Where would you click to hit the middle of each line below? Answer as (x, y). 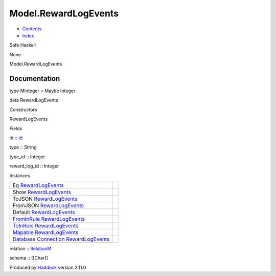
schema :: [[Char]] (29, 258)
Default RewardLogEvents (44, 212)
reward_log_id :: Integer (34, 166)
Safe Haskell (22, 45)
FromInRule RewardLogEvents (49, 219)
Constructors (23, 110)
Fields (16, 129)
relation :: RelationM (30, 248)
